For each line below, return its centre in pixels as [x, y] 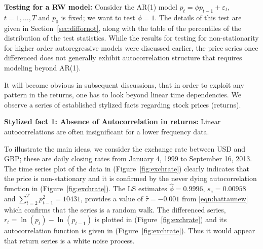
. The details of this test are [198, 17]
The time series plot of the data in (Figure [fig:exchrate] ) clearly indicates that [127, 168]
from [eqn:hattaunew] [215, 198]
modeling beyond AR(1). [43, 67]
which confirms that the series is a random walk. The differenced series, [115, 209]
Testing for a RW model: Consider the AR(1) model [91, 7]
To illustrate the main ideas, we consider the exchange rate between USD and [125, 148]
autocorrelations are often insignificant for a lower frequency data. [107, 131]
